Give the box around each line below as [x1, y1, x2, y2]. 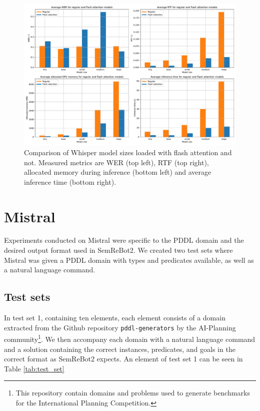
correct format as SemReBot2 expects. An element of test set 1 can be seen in [4, 353, 243, 364]
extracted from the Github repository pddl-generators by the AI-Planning [4, 322, 236, 332]
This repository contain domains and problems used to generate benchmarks [15, 387, 250, 398]
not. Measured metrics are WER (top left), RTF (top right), [24, 157, 209, 167]
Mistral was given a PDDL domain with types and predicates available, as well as [4, 254, 254, 265]
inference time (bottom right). [24, 176, 116, 187]
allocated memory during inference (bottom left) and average [24, 167, 211, 177]
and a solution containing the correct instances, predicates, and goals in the [4, 343, 235, 354]
